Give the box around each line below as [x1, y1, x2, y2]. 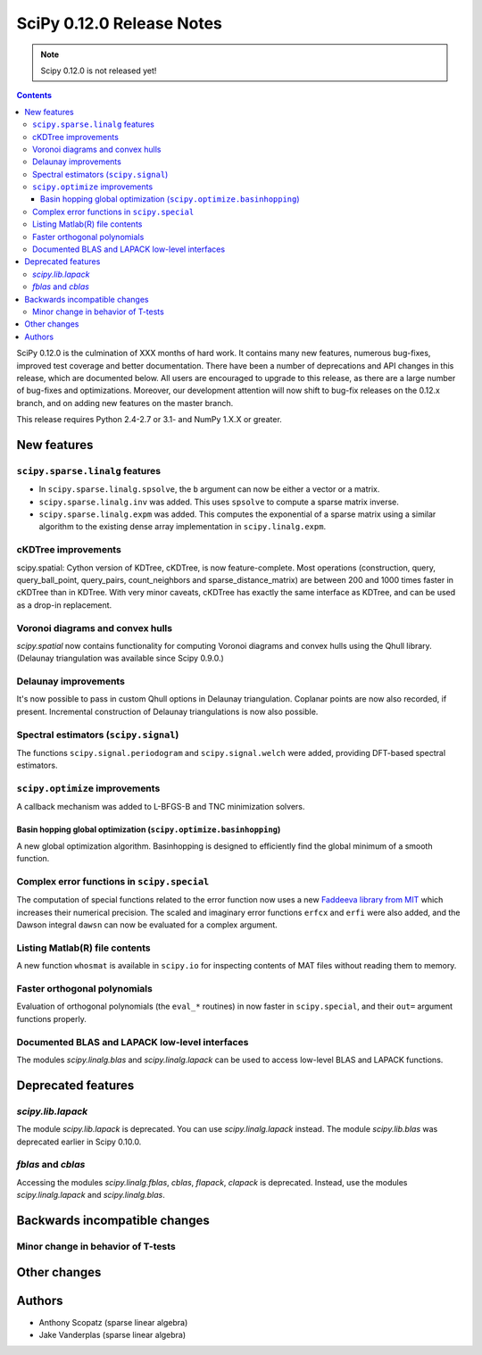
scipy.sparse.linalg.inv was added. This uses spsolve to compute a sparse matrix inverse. [38, 496, 399, 507]
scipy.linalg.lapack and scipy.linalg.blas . [16, 1190, 165, 1201]
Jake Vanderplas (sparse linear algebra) [38, 1329, 187, 1340]
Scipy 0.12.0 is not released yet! [40, 65, 157, 76]
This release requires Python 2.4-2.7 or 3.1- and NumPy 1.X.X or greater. [16, 414, 283, 425]
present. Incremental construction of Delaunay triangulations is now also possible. [16, 706, 319, 717]
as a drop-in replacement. [16, 599, 112, 611]
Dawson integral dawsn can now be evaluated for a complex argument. [16, 919, 278, 930]
